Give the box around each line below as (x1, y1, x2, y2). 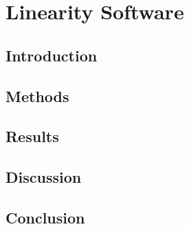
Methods (5, 85, 69, 106)
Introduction (5, 44, 98, 66)
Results (5, 126, 59, 147)
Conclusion (5, 206, 85, 228)
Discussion (5, 166, 82, 188)
